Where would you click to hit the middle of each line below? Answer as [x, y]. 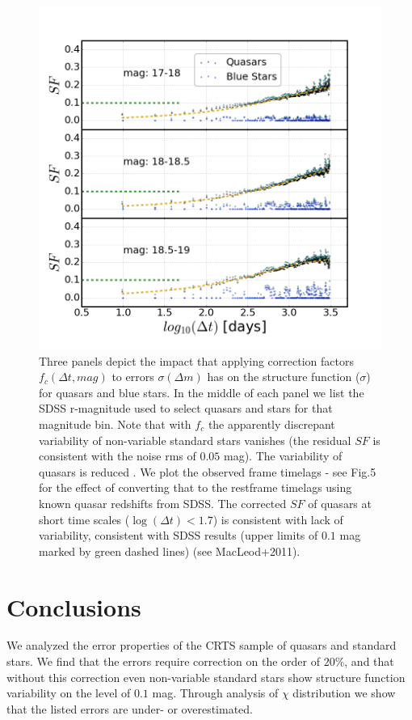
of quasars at [340, 503]
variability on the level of [69, 693]
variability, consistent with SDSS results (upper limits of [179, 535]
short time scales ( [84, 519]
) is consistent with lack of [278, 519]
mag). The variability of [283, 456]
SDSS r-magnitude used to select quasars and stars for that [186, 408]
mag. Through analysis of [215, 693]
